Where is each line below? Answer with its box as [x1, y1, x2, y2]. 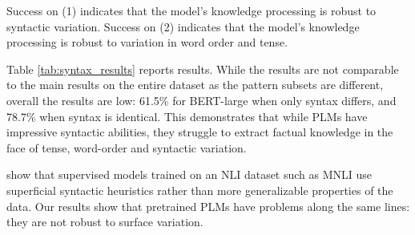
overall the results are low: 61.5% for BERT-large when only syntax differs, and [6, 91, 397, 108]
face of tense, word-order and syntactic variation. [6, 139, 247, 156]
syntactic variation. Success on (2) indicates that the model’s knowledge [6, 18, 360, 34]
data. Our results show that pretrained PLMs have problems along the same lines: [6, 197, 410, 214]
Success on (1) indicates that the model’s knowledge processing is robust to [6, 2, 377, 18]
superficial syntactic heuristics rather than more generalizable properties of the [6, 181, 393, 198]
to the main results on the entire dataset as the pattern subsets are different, [6, 76, 384, 93]
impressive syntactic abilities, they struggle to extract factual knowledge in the [6, 124, 393, 140]
